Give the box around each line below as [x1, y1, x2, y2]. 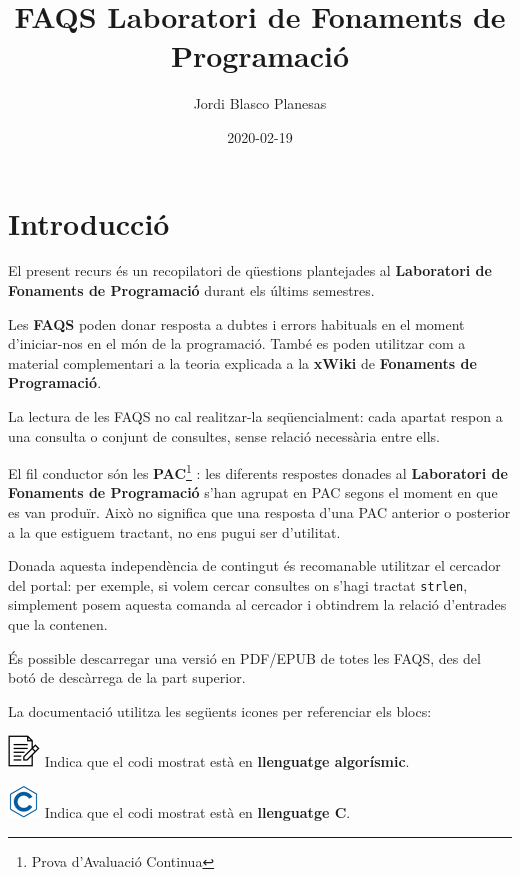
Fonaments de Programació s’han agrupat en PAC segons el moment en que [8, 482, 498, 503]
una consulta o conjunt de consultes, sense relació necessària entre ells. [8, 425, 440, 446]
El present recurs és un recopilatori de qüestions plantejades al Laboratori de [8, 260, 492, 281]
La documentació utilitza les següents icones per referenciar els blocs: [8, 700, 432, 721]
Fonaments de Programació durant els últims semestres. [8, 280, 375, 301]
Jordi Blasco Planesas [193, 93, 327, 114]
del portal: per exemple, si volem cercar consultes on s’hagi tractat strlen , [8, 574, 468, 595]
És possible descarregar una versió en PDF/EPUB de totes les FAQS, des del [8, 647, 481, 668]
